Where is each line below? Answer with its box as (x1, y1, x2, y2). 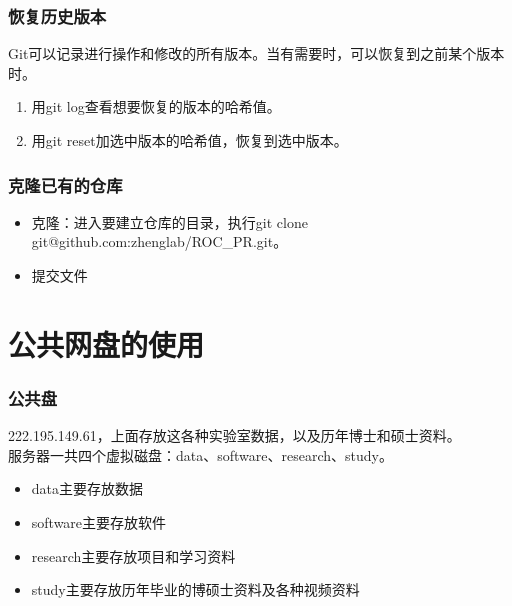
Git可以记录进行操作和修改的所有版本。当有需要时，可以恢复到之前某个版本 (8, 43, 505, 64)
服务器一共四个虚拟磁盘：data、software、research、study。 (8, 444, 393, 465)
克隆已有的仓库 (8, 172, 123, 197)
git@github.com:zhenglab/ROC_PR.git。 (31, 231, 288, 252)
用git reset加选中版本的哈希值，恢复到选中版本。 (31, 130, 348, 150)
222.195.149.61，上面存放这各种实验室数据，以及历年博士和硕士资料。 (8, 425, 461, 446)
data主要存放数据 (31, 478, 144, 499)
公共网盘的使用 (8, 323, 205, 364)
